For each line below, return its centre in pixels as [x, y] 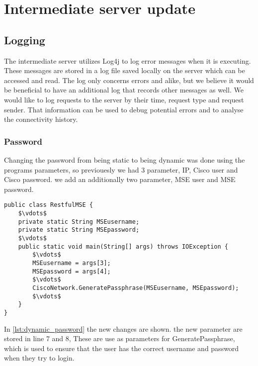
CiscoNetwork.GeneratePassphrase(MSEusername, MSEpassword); [136, 288]
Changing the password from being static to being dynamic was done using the [125, 159]
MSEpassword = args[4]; [72, 271]
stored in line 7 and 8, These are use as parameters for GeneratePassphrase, [120, 338]
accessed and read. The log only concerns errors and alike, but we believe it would [129, 80]
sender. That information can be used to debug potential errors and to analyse [124, 109]
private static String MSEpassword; [79, 230]
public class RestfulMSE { [48, 205]
